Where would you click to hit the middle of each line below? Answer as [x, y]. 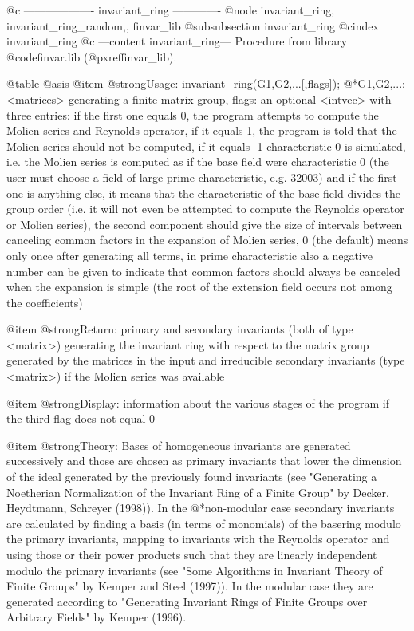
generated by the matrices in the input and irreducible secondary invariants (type [206, 360]
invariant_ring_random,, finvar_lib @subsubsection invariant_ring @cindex [193, 25]
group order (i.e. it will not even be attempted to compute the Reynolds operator [205, 209]
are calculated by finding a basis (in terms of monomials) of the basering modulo [204, 523]
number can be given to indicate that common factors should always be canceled [203, 271]
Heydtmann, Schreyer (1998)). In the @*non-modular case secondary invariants [201, 508]
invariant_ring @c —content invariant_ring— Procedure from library [177, 41]
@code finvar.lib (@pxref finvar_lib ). [92, 56]
